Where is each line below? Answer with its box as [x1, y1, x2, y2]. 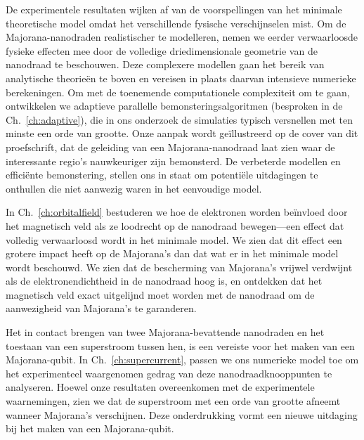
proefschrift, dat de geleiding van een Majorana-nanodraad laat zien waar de [6, 139, 335, 154]
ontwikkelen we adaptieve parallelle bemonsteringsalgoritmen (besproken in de [6, 98, 343, 113]
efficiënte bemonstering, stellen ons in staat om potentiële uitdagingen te [6, 167, 318, 182]
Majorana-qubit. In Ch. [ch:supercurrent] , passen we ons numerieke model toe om [6, 352, 359, 367]
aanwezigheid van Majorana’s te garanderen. [6, 301, 197, 316]
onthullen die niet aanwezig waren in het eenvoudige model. [6, 181, 262, 195]
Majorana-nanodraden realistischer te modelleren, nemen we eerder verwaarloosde [6, 30, 358, 44]
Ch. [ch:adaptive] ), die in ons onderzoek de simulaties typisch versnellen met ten [6, 112, 353, 127]
